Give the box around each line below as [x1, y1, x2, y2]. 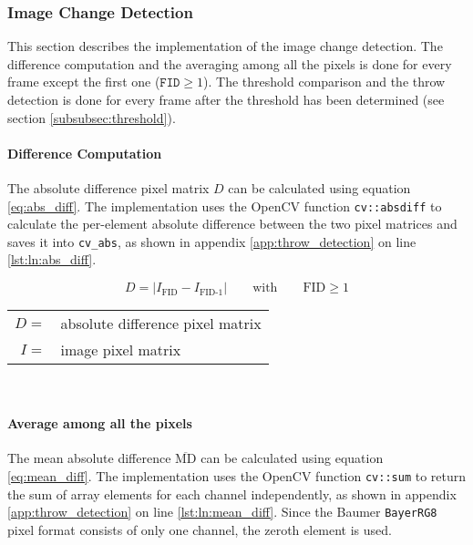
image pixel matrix [60, 339, 181, 361]
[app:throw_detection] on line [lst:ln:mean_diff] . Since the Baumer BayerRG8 [7, 502, 437, 521]
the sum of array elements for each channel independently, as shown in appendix [7, 484, 457, 503]
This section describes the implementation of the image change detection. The [7, 36, 443, 56]
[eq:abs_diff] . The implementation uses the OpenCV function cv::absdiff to [7, 196, 442, 215]
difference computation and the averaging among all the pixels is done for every [7, 54, 452, 73]
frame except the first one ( [7, 72, 160, 91]
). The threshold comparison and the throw [203, 72, 446, 91]
